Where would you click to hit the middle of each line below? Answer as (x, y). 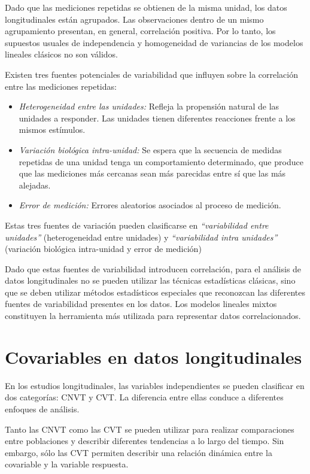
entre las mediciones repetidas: (61, 86)
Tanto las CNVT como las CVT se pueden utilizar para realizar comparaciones (150, 429)
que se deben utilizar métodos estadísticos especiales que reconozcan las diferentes (155, 292)
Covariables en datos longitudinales (154, 356)
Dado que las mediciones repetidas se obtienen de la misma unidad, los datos (146, 7)
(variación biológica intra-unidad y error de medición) (103, 249)
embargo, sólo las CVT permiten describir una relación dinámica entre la (139, 452)
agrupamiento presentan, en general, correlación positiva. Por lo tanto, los (140, 31)
